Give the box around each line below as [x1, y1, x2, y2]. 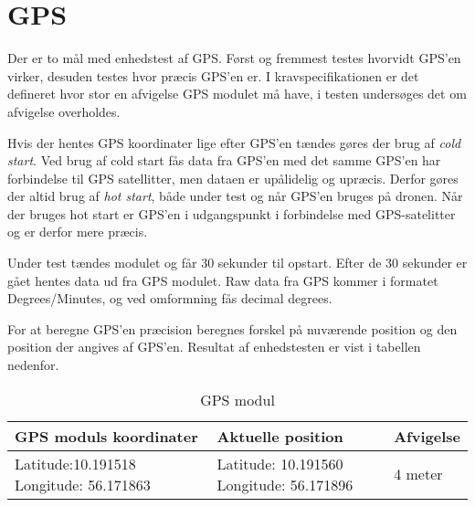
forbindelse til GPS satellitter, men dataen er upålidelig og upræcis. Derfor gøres [7, 168, 459, 187]
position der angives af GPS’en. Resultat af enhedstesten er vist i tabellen [7, 337, 421, 356]
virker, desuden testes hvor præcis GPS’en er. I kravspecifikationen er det [7, 66, 419, 85]
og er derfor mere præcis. [7, 222, 148, 241]
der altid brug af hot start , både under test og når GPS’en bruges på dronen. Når [7, 186, 463, 206]
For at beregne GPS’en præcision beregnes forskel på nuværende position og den [7, 319, 458, 338]
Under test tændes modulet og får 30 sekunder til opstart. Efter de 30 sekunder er [7, 253, 468, 272]
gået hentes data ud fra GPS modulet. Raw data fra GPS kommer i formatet [7, 270, 438, 290]
